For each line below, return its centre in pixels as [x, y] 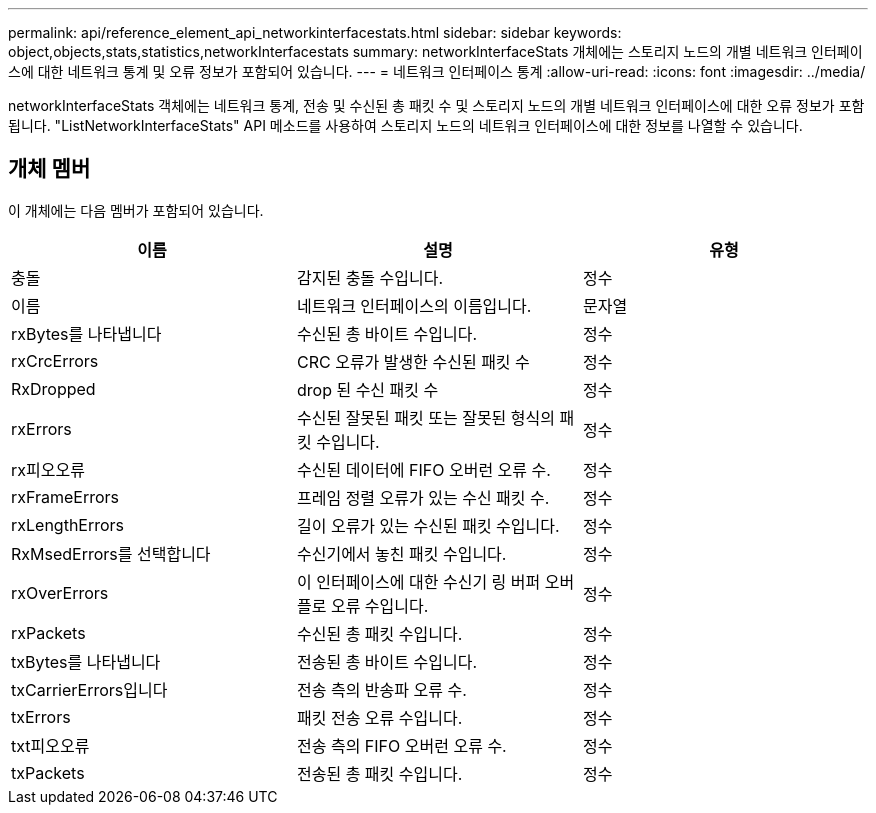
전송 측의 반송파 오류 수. [381, 689]
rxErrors [41, 428]
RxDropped [53, 388]
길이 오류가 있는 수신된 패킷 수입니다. [428, 525]
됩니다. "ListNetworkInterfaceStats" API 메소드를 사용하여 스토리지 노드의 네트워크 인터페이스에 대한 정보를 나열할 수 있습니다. [405, 125]
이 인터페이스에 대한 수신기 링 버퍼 [418, 581]
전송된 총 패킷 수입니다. [379, 773]
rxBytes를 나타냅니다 [86, 333]
